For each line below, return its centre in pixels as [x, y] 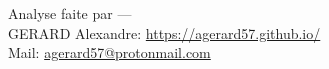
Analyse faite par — [70, 13]
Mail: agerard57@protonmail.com [109, 52]
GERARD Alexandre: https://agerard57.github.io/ [164, 32]
